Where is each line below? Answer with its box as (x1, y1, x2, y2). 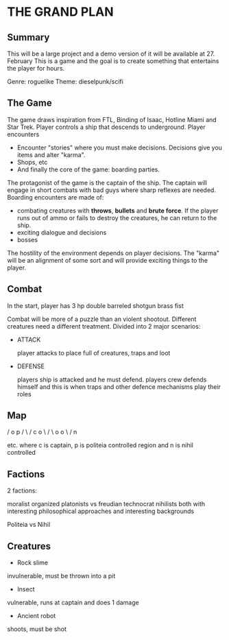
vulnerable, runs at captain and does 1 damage (7, 598, 139, 607)
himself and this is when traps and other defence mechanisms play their (16, 382, 221, 391)
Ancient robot (16, 612, 56, 620)
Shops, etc (16, 158, 48, 166)
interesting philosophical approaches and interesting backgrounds (7, 507, 194, 515)
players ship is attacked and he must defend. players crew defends (16, 375, 207, 383)
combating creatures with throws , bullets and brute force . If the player (16, 206, 219, 215)
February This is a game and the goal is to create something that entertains (7, 57, 219, 65)
